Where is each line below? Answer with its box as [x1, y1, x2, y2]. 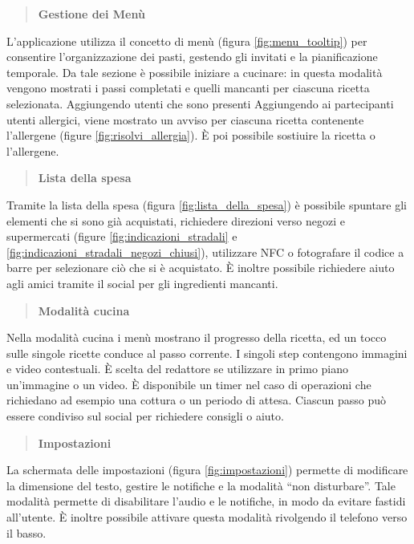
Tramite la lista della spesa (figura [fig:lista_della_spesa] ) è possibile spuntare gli [6, 196, 408, 213]
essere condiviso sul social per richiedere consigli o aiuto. [6, 408, 284, 424]
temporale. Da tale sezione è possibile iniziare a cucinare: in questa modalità [6, 63, 383, 80]
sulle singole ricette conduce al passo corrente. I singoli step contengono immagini [6, 344, 408, 361]
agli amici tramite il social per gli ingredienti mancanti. [6, 274, 278, 291]
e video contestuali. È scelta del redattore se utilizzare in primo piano [6, 360, 349, 377]
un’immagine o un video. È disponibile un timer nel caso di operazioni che [6, 376, 371, 392]
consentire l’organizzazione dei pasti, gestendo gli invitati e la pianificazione [6, 48, 378, 65]
